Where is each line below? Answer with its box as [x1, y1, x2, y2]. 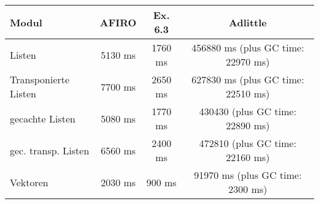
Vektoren [10, 175, 48, 189]
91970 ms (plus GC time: [194, 168, 302, 182]
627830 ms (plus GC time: [191, 72, 304, 86]
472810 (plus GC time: [199, 136, 297, 150]
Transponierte [10, 72, 70, 86]
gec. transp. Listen [10, 143, 90, 157]
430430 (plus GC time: [199, 104, 297, 118]
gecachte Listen [10, 111, 75, 126]
